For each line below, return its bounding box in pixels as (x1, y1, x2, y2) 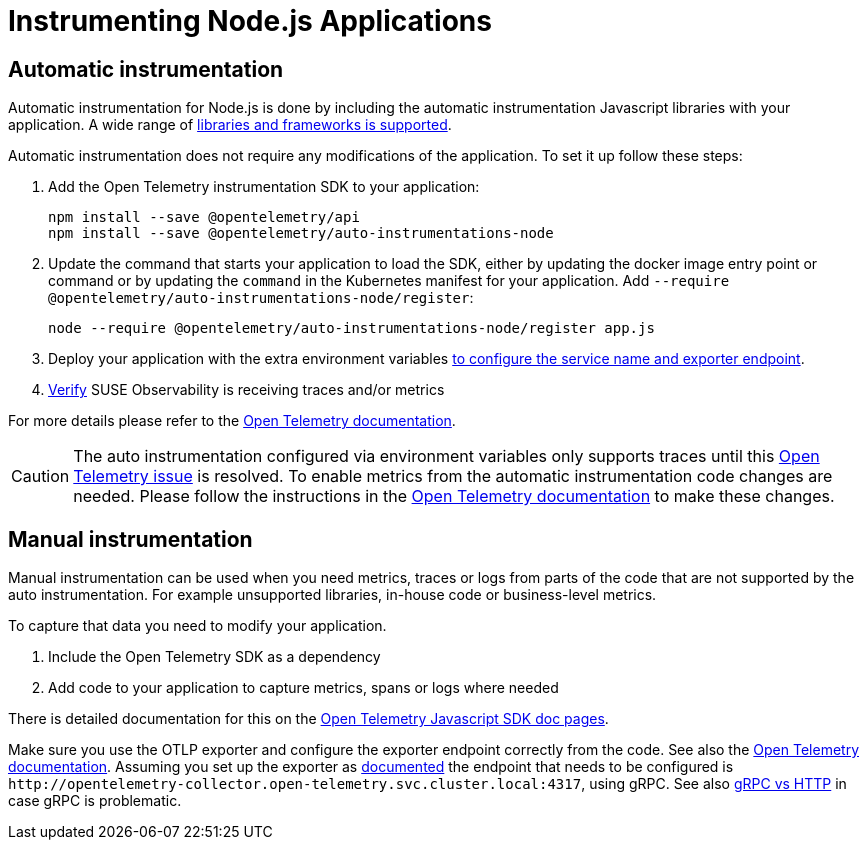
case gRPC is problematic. (8, 792, 182, 810)
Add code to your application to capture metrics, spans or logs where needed (48, 679, 559, 697)
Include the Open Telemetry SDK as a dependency (48, 648, 381, 666)
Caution (11, 466, 70, 487)
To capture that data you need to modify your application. (8, 617, 387, 635)
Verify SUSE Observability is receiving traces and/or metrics (48, 381, 445, 399)
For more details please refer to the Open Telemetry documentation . (8, 412, 456, 430)
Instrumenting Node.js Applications (8, 4, 492, 38)
